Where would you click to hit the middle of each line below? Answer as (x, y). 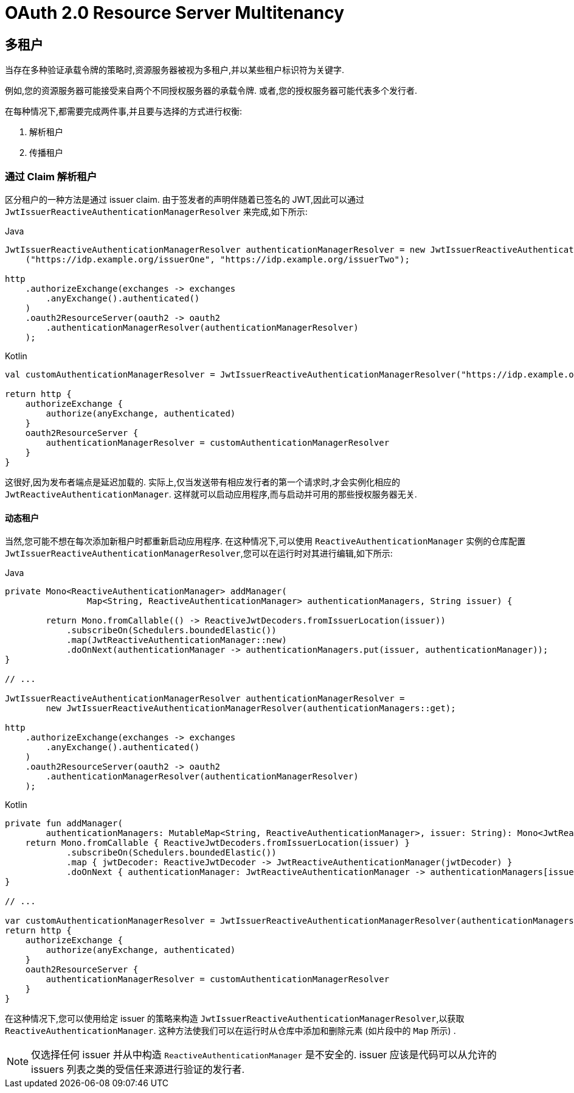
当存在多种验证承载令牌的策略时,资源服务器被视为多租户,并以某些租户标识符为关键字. (175, 70)
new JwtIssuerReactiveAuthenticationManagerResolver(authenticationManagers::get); (251, 708)
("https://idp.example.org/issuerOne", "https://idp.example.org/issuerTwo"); (217, 259)
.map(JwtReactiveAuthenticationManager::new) (177, 640)
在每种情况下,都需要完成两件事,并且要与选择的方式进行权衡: (124, 111)
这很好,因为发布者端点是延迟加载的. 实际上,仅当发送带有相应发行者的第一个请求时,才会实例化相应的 (203, 482)
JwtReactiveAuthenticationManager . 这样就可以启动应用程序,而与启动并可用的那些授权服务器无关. (211, 494)
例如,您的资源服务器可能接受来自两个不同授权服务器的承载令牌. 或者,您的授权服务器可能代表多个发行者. (211, 91)
